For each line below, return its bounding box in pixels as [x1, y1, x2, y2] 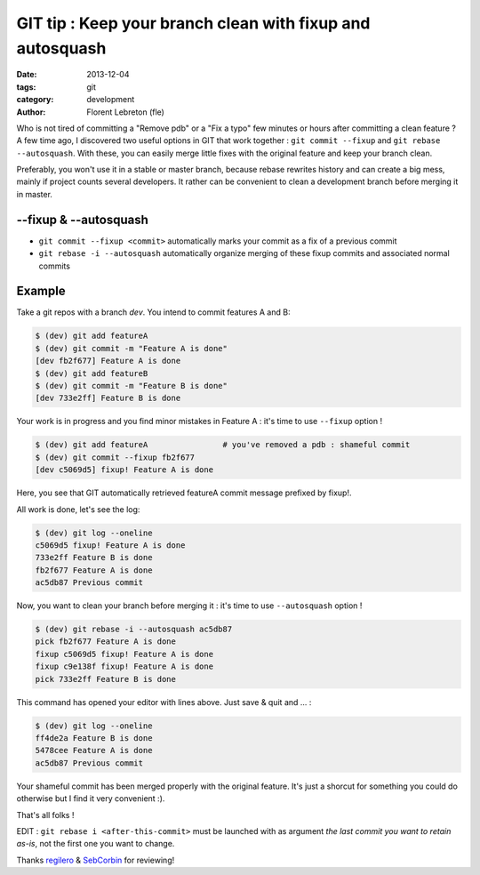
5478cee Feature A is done [35, 745, 153, 756]
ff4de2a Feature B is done [35, 733, 153, 743]
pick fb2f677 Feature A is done [35, 637, 177, 646]
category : [16, 94, 54, 105]
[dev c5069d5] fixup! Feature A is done [35, 465, 213, 475]
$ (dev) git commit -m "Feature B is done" [35, 381, 228, 390]
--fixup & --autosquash [16, 212, 148, 227]
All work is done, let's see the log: [16, 503, 140, 515]
